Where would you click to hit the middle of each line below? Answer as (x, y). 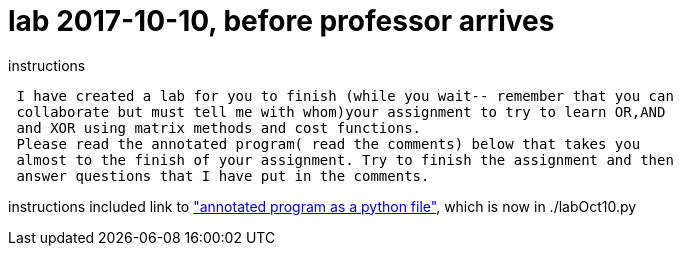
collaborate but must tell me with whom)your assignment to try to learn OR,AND (341, 111)
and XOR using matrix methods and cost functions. (219, 127)
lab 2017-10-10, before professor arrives (281, 21)
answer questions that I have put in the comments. (223, 175)
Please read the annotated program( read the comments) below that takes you (328, 143)
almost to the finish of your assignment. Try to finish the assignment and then (345, 159)
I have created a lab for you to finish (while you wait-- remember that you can (345, 95)
